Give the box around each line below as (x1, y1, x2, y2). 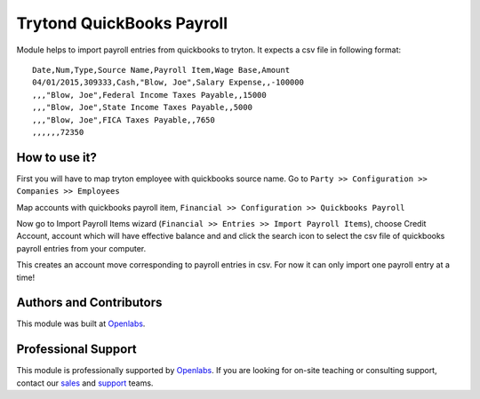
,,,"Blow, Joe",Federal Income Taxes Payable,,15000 (32, 90, 267, 100)
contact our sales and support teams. (16, 378, 154, 388)
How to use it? (16, 149, 97, 164)
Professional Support (16, 342, 137, 357)
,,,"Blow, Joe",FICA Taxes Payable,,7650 (32, 115, 215, 124)
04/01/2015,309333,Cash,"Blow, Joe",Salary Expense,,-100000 (32, 77, 304, 88)
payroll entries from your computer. (16, 243, 147, 253)
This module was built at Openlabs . (16, 318, 146, 329)
